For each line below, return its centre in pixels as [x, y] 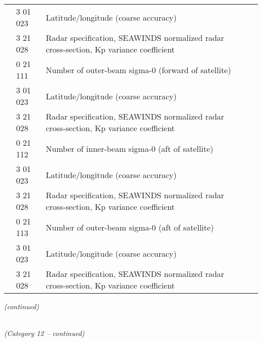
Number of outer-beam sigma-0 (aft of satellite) [130, 227]
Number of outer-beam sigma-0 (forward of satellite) [138, 70]
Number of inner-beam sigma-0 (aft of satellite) [129, 148]
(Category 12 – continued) [44, 333]
